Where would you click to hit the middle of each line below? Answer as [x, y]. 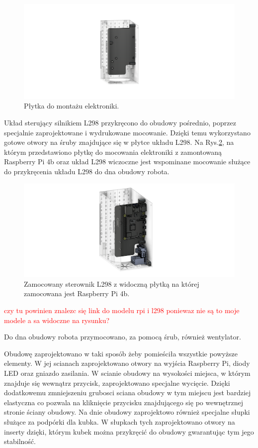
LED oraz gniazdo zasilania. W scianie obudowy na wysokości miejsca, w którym [127, 373]
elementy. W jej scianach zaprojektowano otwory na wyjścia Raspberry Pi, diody [127, 363]
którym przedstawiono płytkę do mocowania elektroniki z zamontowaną [113, 152]
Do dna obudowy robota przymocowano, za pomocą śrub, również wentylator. [123, 337]
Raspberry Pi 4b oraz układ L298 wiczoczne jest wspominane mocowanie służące [127, 162]
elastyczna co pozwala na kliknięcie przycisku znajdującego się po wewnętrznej [124, 402]
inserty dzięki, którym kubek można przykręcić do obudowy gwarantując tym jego [129, 431]
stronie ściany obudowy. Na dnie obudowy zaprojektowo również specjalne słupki [127, 412]
